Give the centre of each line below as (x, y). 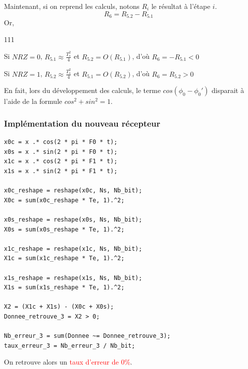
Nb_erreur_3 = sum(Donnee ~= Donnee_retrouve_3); (87, 336)
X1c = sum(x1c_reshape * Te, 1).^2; (64, 258)
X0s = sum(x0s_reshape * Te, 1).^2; (64, 229)
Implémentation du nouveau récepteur (82, 123)
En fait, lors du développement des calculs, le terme (82, 90)
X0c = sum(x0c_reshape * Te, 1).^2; (64, 200)
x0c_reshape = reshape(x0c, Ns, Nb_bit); (73, 191)
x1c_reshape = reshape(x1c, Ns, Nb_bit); (73, 249)
